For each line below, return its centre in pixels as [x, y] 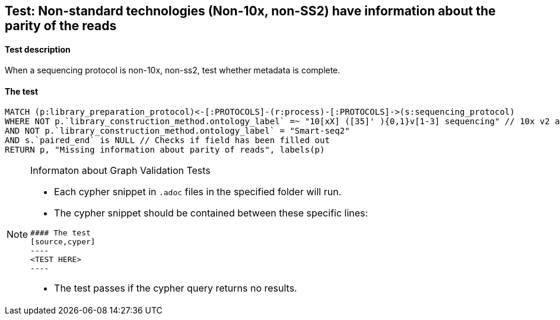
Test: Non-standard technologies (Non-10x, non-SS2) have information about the [250, 11]
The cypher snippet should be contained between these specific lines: [211, 213]
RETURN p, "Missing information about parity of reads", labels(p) [165, 150]
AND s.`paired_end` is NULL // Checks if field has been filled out [167, 140]
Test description [38, 49]
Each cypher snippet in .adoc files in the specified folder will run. [198, 192]
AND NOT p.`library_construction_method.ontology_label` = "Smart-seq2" [177, 131]
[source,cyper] [63, 242]
